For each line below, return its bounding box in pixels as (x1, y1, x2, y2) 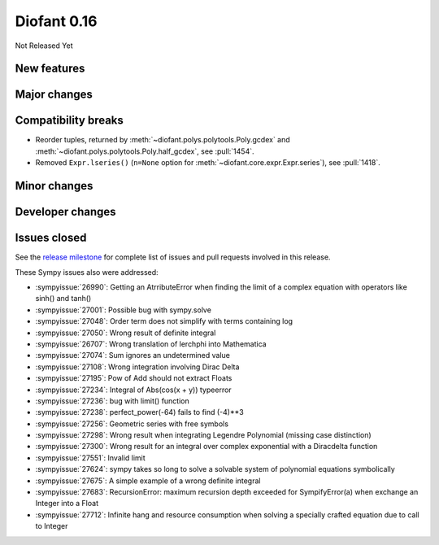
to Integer (35, 521, 68, 531)
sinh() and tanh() (35, 294, 92, 303)
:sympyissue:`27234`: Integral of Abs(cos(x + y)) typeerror (35, 385, 232, 395)
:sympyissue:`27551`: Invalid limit (35, 452, 146, 463)
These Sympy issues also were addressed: (15, 267, 159, 277)
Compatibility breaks (15, 114, 124, 128)
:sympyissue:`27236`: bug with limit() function (35, 395, 190, 406)
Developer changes (15, 205, 117, 219)
